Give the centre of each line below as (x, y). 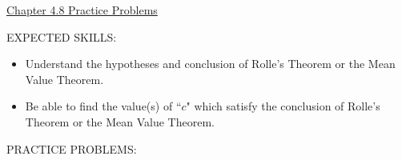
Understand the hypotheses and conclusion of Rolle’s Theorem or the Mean (210, 64)
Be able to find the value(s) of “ (103, 106)
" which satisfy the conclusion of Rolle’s (283, 106)
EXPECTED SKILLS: (62, 36)
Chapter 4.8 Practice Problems (82, 10)
